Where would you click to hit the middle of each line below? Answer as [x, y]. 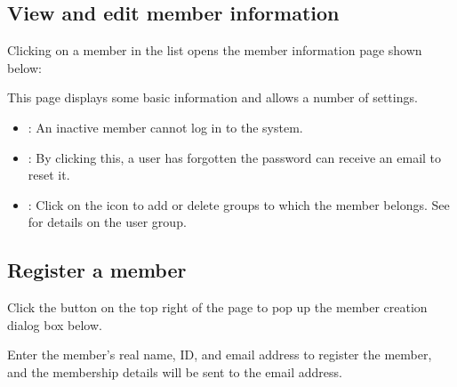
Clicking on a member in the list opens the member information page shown [215, 50]
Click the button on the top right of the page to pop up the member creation [217, 307]
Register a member [97, 270]
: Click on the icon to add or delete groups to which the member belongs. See [239, 204]
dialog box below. [55, 324]
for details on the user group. [107, 222]
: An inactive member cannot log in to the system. [165, 127]
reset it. [49, 175]
